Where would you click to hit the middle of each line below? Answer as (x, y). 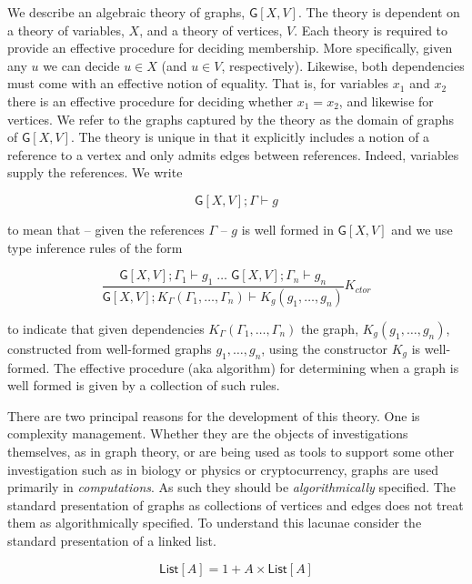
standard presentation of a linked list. (112, 540)
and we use (422, 229)
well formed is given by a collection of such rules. (144, 385)
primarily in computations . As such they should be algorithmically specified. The (231, 487)
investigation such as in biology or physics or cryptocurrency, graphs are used (223, 469)
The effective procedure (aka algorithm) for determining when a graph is (256, 367)
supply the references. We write (95, 172)
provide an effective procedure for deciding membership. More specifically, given (230, 48)
